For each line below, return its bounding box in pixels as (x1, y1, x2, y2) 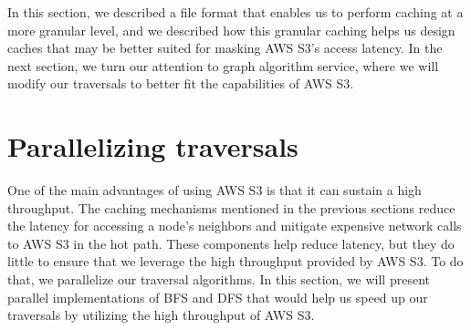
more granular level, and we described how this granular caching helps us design (7, 20, 455, 39)
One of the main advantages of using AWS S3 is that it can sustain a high (7, 180, 422, 200)
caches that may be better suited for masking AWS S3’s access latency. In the (7, 38, 443, 57)
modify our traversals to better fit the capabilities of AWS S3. (7, 74, 354, 93)
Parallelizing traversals (7, 128, 298, 165)
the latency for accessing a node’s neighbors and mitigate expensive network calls (7, 216, 462, 235)
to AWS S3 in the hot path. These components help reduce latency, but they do (7, 233, 455, 253)
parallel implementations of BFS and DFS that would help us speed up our (7, 287, 428, 306)
